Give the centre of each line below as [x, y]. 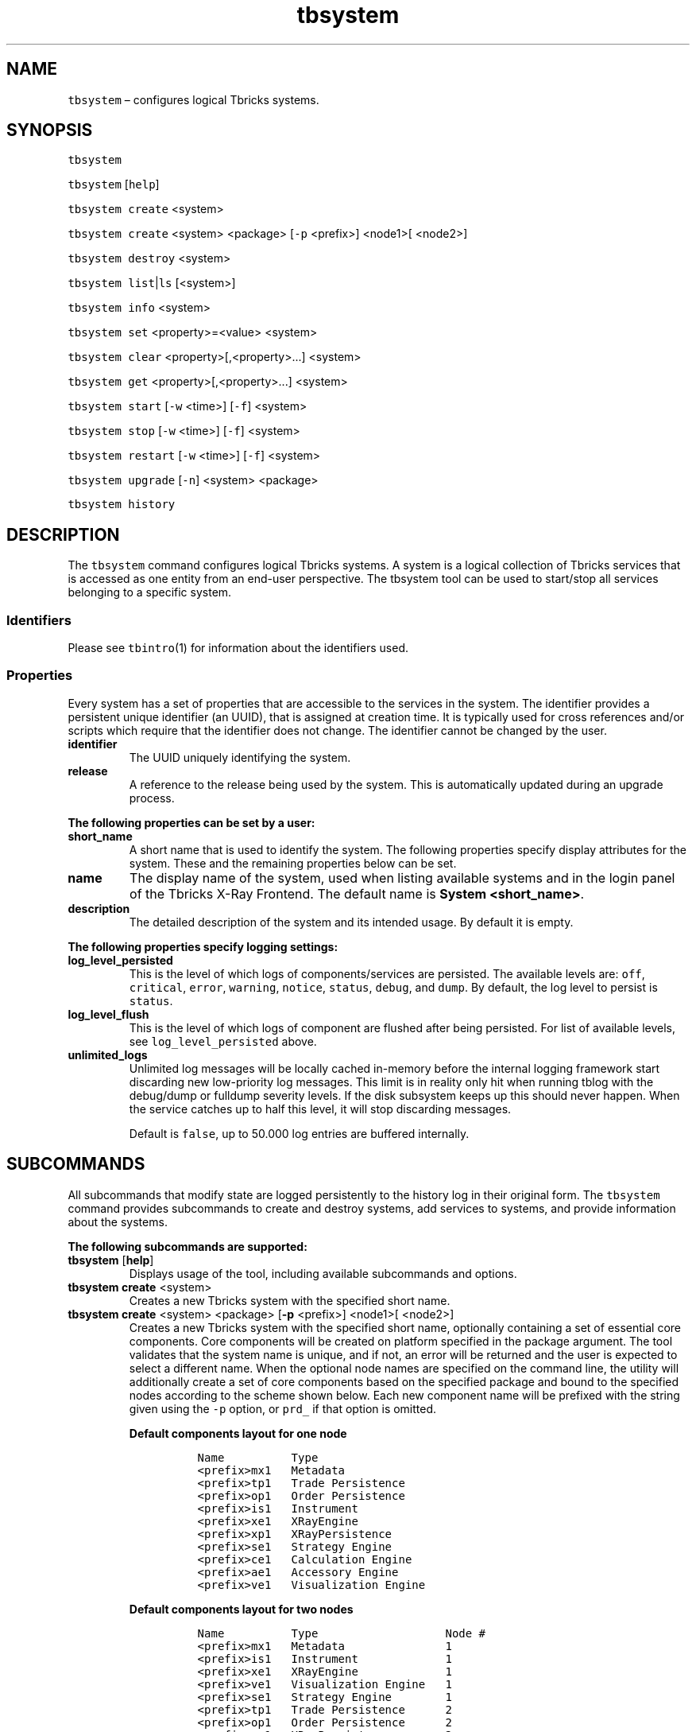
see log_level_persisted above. [223, 1041]
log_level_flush [108, 1014]
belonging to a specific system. [150, 592]
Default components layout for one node [238, 1433]
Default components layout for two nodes [241, 1609]
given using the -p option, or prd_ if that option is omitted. [283, 1408]
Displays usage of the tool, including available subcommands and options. [323, 1273]
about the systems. [118, 1221]
